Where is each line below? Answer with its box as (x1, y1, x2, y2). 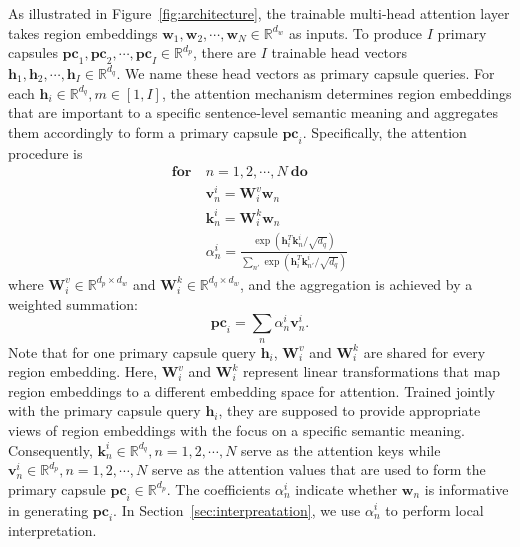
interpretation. (8, 520, 97, 541)
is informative (424, 478, 509, 499)
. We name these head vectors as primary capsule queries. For (116, 62, 495, 83)
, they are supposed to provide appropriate (218, 400, 481, 421)
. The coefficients (166, 478, 271, 499)
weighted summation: (8, 293, 138, 314)
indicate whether (295, 478, 398, 499)
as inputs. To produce (288, 22, 423, 43)
